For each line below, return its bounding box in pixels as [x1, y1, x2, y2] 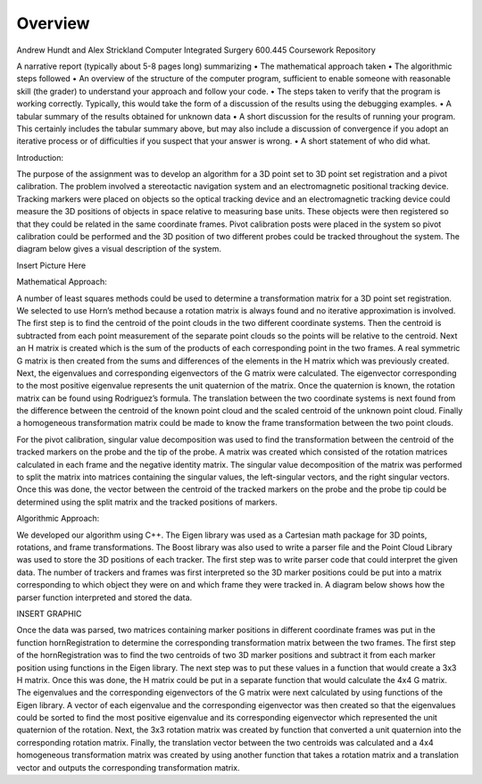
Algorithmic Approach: [16, 513, 100, 524]
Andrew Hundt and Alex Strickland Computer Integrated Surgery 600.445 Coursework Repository [16, 45, 377, 55]
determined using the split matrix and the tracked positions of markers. [16, 496, 278, 507]
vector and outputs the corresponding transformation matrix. [16, 762, 240, 772]
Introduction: [16, 152, 64, 163]
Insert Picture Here [16, 260, 87, 271]
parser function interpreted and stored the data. [16, 592, 193, 603]
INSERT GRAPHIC [16, 608, 82, 619]
